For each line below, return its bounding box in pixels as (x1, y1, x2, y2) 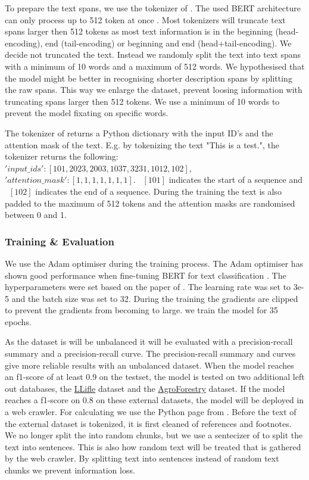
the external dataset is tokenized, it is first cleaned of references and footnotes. (5, 417, 292, 429)
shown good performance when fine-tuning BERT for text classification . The (5, 269, 286, 281)
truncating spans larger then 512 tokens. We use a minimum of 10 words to (5, 95, 280, 107)
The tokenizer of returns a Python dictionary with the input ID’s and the (5, 126, 273, 139)
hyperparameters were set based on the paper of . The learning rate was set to (5, 280, 291, 293)
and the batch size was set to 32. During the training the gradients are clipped (11, 292, 298, 304)
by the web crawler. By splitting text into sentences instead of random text (5, 452, 279, 465)
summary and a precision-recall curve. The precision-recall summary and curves (5, 347, 296, 360)
